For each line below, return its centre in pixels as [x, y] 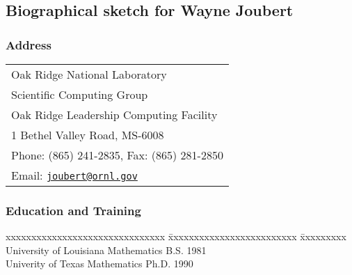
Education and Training [73, 210]
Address [29, 44]
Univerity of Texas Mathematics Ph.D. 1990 [99, 264]
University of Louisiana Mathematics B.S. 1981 [106, 250]
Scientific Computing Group [80, 94]
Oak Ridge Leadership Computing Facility [114, 115]
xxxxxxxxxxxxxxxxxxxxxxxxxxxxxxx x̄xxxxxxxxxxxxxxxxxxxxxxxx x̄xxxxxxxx [176, 236]
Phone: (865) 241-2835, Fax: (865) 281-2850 [117, 155]
